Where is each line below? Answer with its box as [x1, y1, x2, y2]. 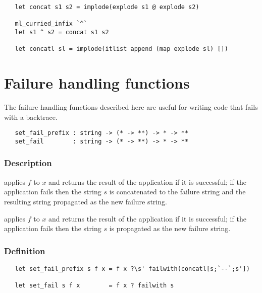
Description [4, 157, 52, 169]
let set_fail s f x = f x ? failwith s [15, 282, 174, 289]
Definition [4, 244, 45, 257]
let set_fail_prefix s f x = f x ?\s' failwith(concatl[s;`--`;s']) [15, 265, 250, 272]
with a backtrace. [4, 111, 58, 122]
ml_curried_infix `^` [15, 20, 87, 28]
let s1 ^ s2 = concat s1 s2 [15, 28, 109, 36]
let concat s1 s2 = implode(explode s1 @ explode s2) [15, 4, 199, 11]
